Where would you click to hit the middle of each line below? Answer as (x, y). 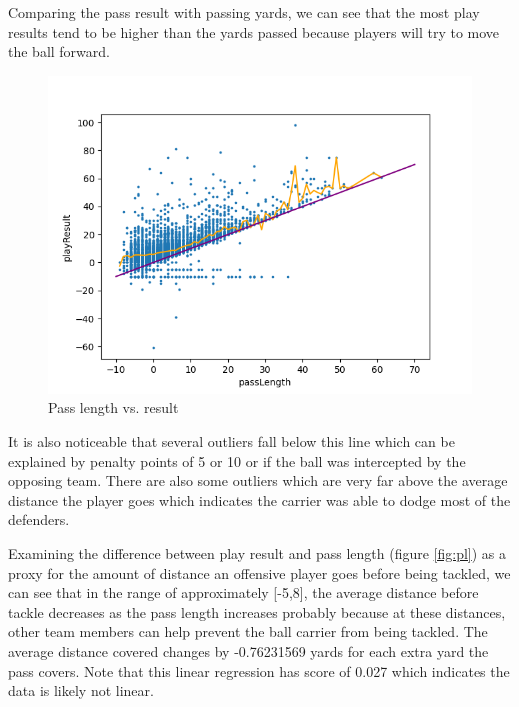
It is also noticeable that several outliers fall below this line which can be (231, 440)
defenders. (39, 519)
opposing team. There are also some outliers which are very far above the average (258, 480)
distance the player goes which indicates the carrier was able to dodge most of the (259, 499)
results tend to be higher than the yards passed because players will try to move (254, 31)
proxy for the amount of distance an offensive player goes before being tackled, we (259, 572)
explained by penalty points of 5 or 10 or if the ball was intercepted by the (237, 460)
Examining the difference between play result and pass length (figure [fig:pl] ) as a (257, 552)
